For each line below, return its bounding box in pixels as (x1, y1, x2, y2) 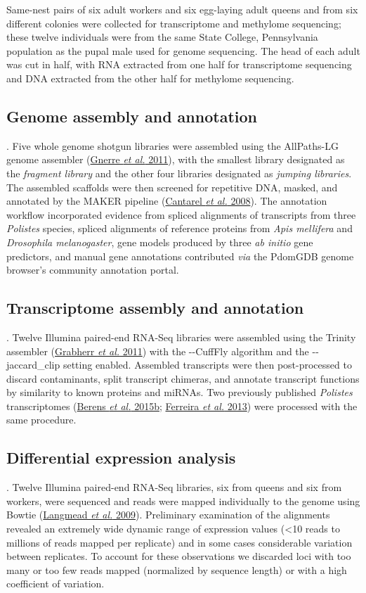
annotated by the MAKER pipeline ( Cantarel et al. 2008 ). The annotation (6, 193, 327, 208)
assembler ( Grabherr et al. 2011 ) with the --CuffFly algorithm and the (6, 343, 309, 358)
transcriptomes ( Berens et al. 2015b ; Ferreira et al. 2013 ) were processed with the (6, 398, 358, 413)
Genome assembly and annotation (6, 105, 257, 127)
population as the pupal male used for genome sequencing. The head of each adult (6, 43, 360, 58)
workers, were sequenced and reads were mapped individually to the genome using (6, 493, 360, 508)
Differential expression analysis (6, 447, 236, 468)
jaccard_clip (6, 357, 60, 372)
